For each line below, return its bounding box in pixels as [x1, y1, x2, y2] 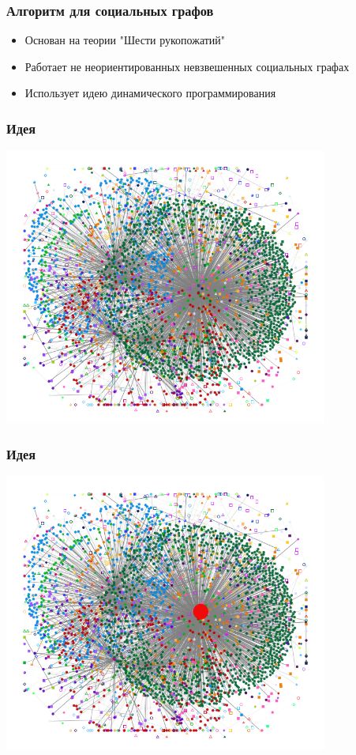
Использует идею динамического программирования [24, 85, 276, 101]
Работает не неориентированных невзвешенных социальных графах [24, 58, 350, 74]
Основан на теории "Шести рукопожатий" [24, 32, 226, 48]
